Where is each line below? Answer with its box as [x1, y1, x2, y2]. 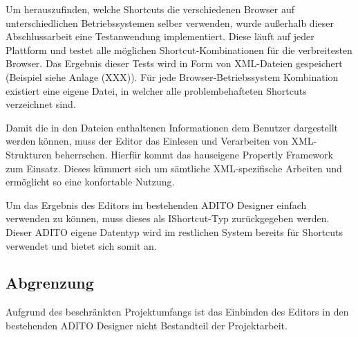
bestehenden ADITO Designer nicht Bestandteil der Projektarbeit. [6, 318, 288, 332]
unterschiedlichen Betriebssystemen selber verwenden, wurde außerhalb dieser [6, 15, 334, 30]
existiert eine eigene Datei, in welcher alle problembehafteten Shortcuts [6, 83, 307, 98]
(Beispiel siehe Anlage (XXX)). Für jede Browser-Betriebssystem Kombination [6, 69, 339, 84]
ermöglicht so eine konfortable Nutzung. [6, 174, 175, 189]
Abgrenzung [6, 272, 94, 293]
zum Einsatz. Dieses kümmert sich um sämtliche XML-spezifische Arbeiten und [6, 161, 342, 175]
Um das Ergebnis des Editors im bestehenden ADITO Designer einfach [6, 197, 307, 212]
